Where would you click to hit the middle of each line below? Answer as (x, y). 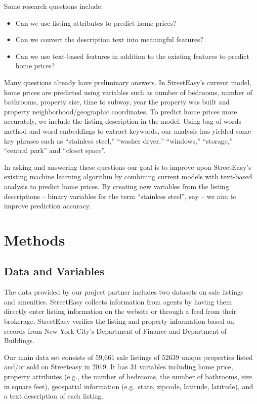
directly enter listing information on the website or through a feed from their (120, 311)
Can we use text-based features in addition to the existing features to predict (132, 56)
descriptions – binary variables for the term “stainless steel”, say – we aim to (120, 196)
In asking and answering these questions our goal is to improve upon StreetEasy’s (128, 167)
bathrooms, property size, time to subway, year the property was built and (117, 102)
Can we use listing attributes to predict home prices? (96, 23)
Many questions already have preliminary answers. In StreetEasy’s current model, (128, 82)
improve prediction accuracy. (47, 206)
